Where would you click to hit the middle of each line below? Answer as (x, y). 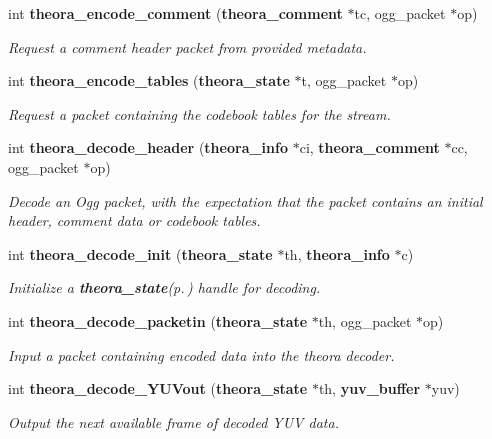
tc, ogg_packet (400, 13)
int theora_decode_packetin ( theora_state (158, 320)
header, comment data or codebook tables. (134, 220)
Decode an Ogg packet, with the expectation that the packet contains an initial (245, 200)
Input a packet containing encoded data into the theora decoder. (201, 354)
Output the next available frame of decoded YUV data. (173, 421)
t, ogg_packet (344, 80)
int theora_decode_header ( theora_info (148, 147)
